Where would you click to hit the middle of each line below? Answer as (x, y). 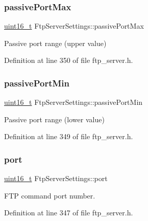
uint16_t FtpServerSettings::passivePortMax (74, 26)
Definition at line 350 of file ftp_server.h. (69, 60)
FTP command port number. (50, 195)
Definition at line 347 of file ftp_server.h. (69, 213)
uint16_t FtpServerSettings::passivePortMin (73, 102)
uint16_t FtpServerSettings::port (56, 178)
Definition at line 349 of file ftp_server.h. (69, 136)
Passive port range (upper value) (55, 43)
